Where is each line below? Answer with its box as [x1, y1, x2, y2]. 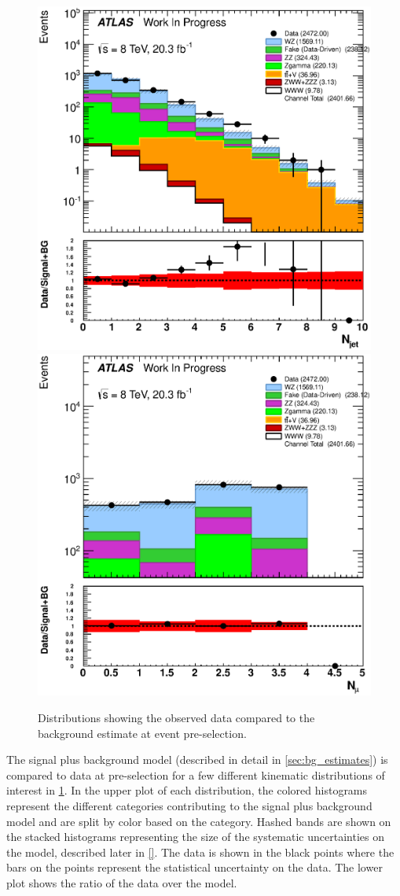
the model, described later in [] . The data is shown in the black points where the [6, 843, 394, 860]
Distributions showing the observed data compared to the [38, 710, 315, 726]
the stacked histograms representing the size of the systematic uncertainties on [6, 828, 384, 845]
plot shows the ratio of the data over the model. [6, 874, 237, 890]
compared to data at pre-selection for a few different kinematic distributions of [6, 766, 385, 783]
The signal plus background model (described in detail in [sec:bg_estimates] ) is [6, 751, 388, 768]
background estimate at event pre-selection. [38, 725, 247, 741]
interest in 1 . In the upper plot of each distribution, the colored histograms [6, 782, 368, 798]
